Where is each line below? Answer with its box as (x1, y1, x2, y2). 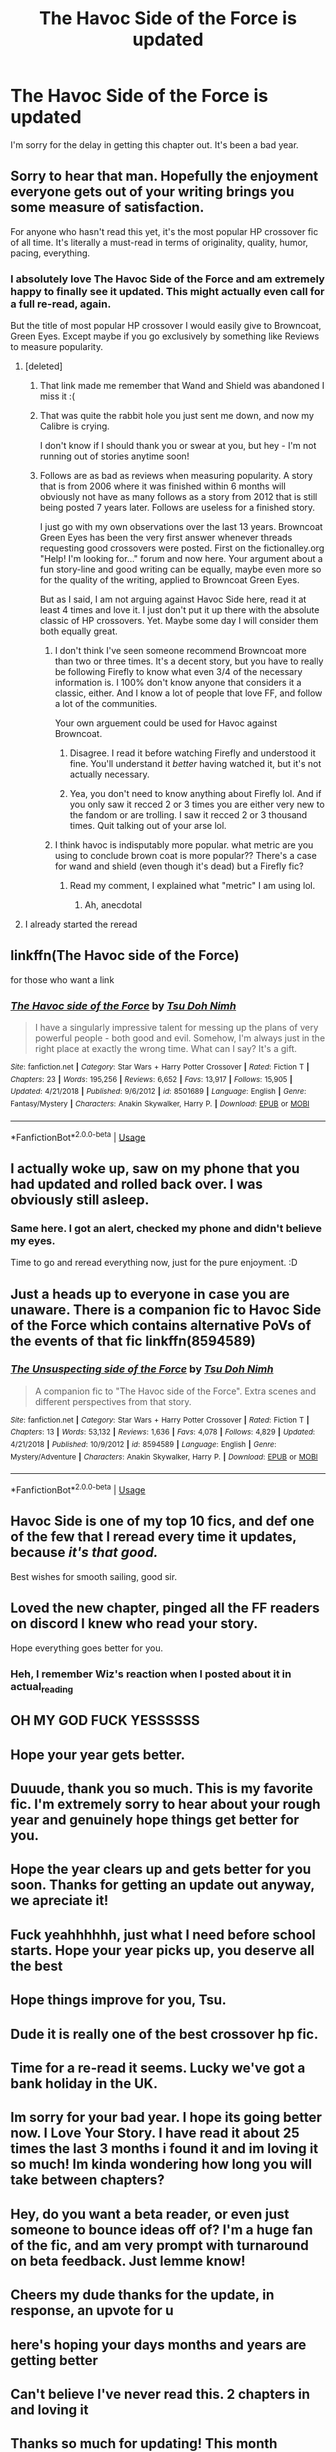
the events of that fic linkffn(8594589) (10, 1332, 257, 1349)
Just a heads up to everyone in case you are (10, 1285, 290, 1302)
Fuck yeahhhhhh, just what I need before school (10, 1926, 316, 1943)
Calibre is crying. (39, 420, 110, 432)
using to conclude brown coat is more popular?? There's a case (54, 850, 317, 862)
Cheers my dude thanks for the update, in (10, 2287, 275, 2304)
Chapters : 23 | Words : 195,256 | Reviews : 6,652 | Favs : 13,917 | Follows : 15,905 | (10, 1074, 293, 1084)
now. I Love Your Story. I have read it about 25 (10, 2125, 300, 2142)
